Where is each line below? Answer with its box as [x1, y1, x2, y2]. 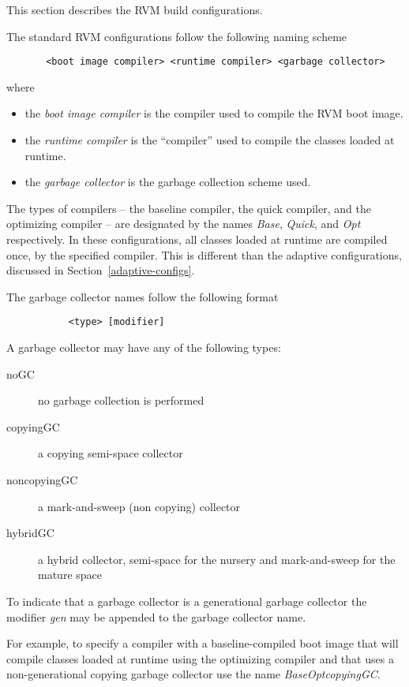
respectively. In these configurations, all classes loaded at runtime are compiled [6, 231, 388, 247]
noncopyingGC [6, 472, 78, 487]
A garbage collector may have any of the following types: [6, 339, 281, 356]
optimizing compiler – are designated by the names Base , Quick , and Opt [6, 215, 361, 232]
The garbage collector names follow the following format [6, 288, 279, 304]
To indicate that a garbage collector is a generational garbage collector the [6, 592, 367, 609]
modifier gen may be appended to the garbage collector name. [6, 608, 306, 625]
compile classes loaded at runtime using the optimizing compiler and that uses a [6, 650, 394, 666]
